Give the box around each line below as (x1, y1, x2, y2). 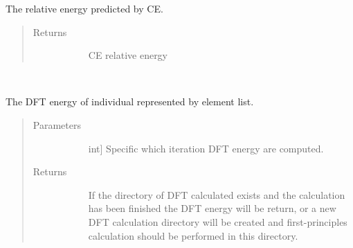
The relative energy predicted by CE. (6, 1, 163, 15)
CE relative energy (88, 48, 168, 62)
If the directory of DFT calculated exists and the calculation (88, 187, 345, 202)
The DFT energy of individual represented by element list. (6, 94, 254, 109)
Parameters (33, 117, 81, 132)
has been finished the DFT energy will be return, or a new (88, 201, 336, 215)
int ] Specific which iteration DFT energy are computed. (88, 141, 324, 155)
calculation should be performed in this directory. (88, 228, 298, 242)
